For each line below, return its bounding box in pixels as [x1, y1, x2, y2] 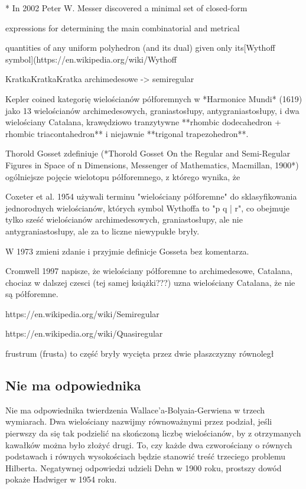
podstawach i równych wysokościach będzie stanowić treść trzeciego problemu [5, 450, 286, 462]
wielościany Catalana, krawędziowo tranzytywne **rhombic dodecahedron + [5, 116, 281, 128]
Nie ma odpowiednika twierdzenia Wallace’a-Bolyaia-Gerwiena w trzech [5, 403, 265, 416]
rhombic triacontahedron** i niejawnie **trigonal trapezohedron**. [5, 127, 249, 139]
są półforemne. [5, 288, 58, 300]
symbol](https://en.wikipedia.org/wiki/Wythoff [5, 53, 177, 65]
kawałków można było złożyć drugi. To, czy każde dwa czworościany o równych [5, 438, 292, 451]
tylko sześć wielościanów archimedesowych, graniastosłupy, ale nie [5, 213, 243, 226]
